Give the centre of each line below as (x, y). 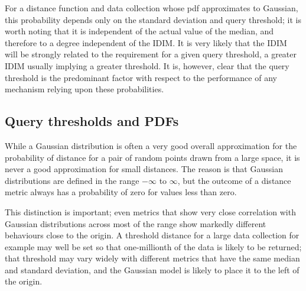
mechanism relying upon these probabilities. (84, 89)
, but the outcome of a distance (234, 180)
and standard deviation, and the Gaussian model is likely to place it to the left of (152, 269)
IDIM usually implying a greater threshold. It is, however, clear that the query (147, 65)
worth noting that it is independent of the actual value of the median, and (139, 31)
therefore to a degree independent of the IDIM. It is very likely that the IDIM (146, 42)
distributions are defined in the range (72, 180)
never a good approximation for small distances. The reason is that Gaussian (144, 169)
